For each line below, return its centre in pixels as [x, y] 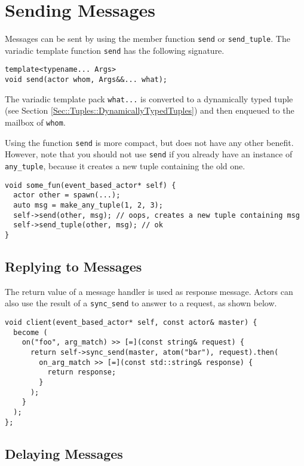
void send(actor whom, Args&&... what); [86, 80]
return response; [82, 372]
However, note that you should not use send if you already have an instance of [149, 154]
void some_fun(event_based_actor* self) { [90, 185]
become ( [30, 332]
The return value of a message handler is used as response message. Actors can [149, 291]
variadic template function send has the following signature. [115, 50]
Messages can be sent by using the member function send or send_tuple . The [148, 39]
